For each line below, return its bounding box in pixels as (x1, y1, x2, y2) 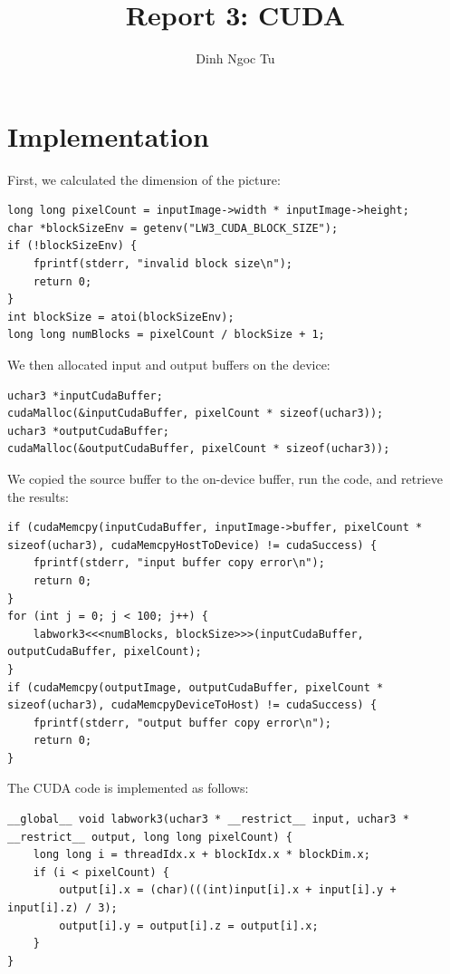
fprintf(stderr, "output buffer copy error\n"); (33, 716, 331, 729)
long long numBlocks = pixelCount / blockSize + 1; (7, 328, 325, 342)
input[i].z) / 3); (7, 902, 118, 915)
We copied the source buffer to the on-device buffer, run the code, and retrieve (7, 468, 443, 487)
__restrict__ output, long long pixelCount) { (7, 830, 292, 844)
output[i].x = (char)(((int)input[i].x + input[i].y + (59, 883, 397, 897)
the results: (7, 487, 69, 506)
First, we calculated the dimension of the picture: (7, 169, 281, 188)
